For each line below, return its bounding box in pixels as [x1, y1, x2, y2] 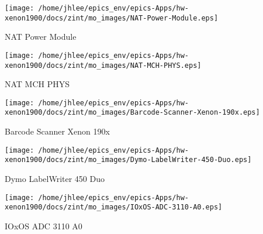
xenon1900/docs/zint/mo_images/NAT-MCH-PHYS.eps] [5, 61, 202, 70]
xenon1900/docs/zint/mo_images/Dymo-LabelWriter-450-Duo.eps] [5, 156, 252, 164]
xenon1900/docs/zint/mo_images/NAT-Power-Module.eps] [5, 13, 219, 22]
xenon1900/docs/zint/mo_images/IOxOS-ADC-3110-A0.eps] [5, 203, 223, 212]
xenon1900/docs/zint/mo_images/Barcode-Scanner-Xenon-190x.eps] [5, 108, 260, 117]
